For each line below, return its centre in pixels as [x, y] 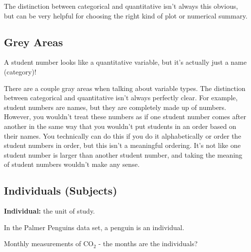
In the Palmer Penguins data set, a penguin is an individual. [94, 227]
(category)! [20, 71]
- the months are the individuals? [148, 243]
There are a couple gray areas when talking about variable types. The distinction [125, 88]
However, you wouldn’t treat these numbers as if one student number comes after [125, 117]
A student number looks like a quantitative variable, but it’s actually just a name [125, 62]
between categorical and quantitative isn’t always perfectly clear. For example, [121, 98]
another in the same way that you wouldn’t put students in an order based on [120, 126]
